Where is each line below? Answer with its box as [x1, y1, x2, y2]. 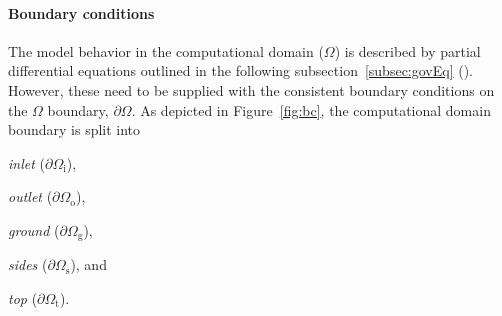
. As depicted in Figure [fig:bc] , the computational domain [131, 99, 491, 120]
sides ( [8, 254, 48, 275]
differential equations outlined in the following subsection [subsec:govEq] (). [8, 60, 474, 81]
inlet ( [8, 152, 45, 173]
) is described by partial [334, 40, 481, 61]
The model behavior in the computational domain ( [8, 40, 324, 61]
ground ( [8, 219, 60, 240]
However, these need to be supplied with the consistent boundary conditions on [8, 79, 495, 100]
